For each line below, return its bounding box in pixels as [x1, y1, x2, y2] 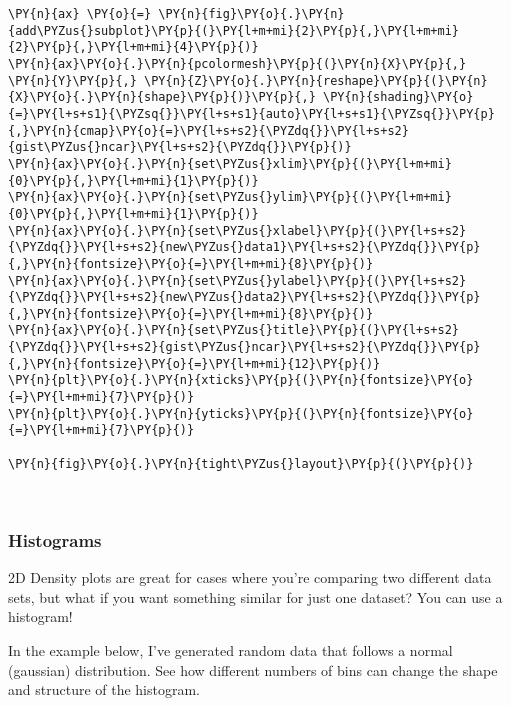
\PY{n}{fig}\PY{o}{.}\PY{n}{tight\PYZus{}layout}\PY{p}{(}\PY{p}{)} [8, 456, 474, 471]
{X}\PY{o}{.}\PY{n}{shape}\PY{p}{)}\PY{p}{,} [8, 90, 316, 105]
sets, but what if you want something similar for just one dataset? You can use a [8, 586, 503, 607]
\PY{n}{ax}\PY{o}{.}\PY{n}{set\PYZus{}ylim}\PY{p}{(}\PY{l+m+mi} [8, 190, 452, 205]
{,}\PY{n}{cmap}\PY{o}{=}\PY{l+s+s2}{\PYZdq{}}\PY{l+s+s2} [8, 123, 409, 138]
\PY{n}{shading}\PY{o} [322, 90, 474, 105]
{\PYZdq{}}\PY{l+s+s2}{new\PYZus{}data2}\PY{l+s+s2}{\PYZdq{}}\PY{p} [8, 290, 481, 305]
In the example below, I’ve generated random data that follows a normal [8, 639, 453, 660]
